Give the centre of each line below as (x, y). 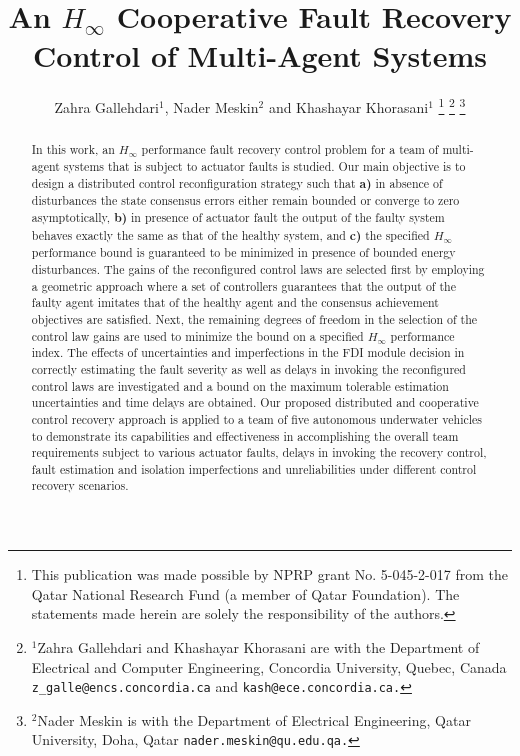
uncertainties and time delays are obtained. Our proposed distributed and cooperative (255, 402)
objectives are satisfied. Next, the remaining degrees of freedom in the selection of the (254, 318)
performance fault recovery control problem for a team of (290, 149)
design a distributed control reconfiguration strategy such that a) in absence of (237, 183)
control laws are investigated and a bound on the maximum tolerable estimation (240, 385)
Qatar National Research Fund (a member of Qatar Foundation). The (245, 593)
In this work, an (73, 149)
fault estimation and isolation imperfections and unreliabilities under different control (254, 468)
